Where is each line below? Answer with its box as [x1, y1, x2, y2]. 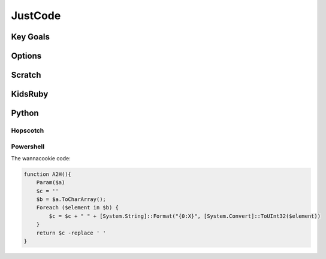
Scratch [11, 70, 41, 80]
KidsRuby [11, 89, 49, 99]
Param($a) [36, 179, 65, 186]
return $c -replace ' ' [36, 229, 106, 236]
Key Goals [11, 32, 50, 42]
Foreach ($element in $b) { [36, 204, 119, 211]
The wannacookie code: [11, 154, 71, 162]
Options [11, 51, 42, 61]
